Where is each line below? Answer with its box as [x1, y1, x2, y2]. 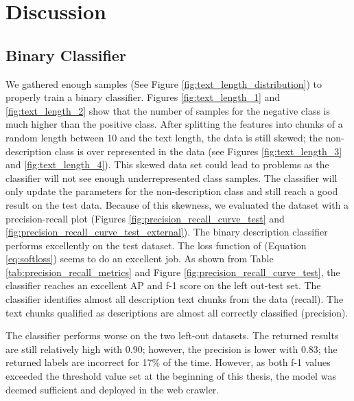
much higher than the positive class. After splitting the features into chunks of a [5, 117, 343, 131]
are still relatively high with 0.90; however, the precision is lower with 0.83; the [5, 341, 338, 356]
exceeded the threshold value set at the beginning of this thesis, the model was [5, 369, 336, 383]
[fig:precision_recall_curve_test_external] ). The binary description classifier [5, 225, 328, 239]
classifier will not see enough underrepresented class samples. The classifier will [5, 170, 338, 185]
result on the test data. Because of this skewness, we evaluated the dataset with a [5, 197, 349, 211]
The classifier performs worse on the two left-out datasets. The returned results [5, 328, 339, 343]
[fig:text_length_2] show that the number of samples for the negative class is [5, 103, 331, 117]
